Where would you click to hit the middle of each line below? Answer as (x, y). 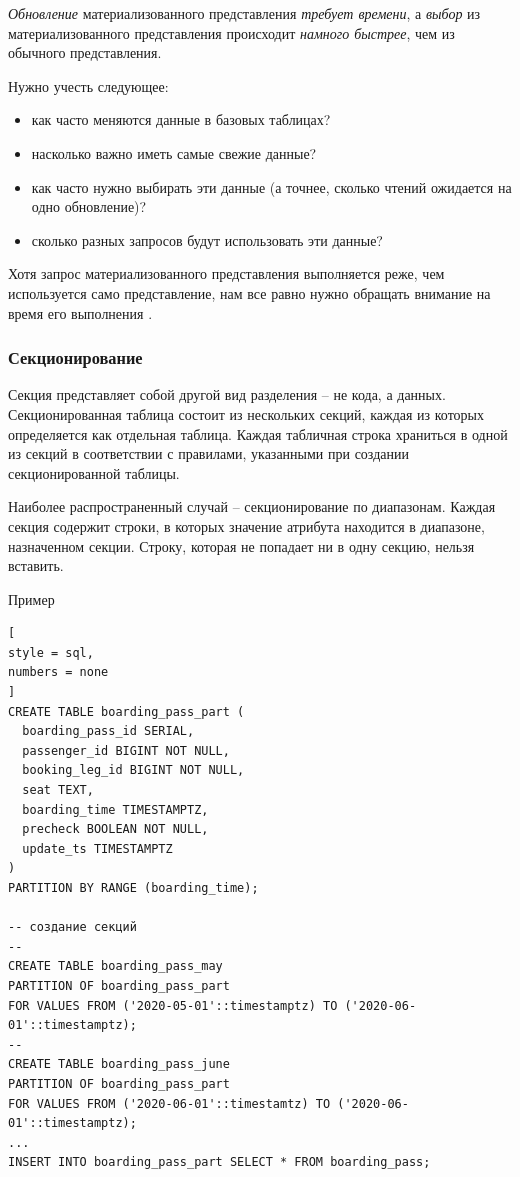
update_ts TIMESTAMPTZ (97, 848)
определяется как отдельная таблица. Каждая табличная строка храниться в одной (258, 433)
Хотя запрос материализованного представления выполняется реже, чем (226, 273)
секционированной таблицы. (94, 472)
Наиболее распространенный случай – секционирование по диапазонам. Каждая (252, 506)
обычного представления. (85, 52)
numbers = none (58, 672)
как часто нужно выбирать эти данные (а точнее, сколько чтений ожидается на (271, 186)
